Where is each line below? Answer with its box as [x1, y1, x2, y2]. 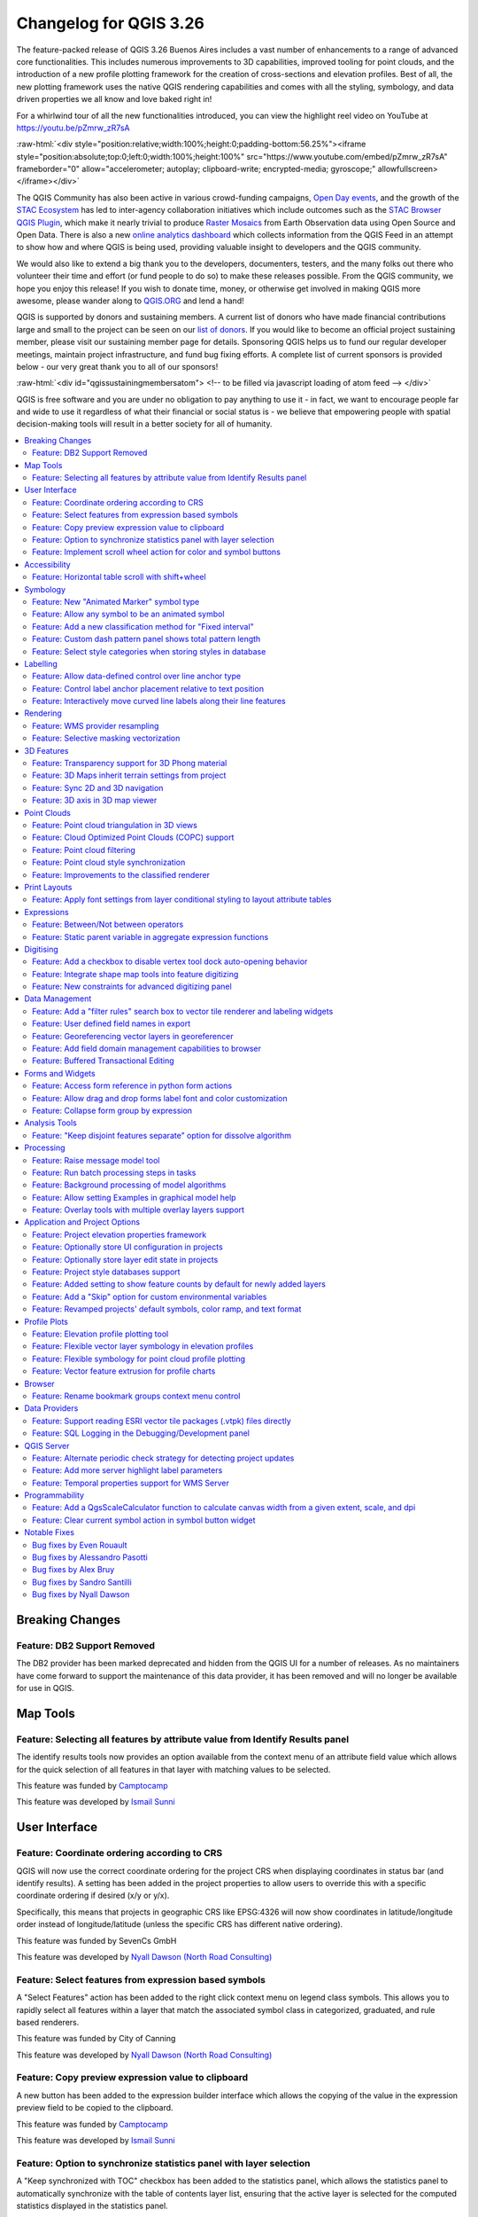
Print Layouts [24, 881, 73, 892]
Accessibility [24, 559, 71, 569]
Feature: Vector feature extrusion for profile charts [32, 1366, 216, 1376]
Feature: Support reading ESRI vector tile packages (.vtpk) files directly [32, 1415, 291, 1426]
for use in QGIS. [16, 1683, 74, 1694]
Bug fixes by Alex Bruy [32, 1564, 115, 1575]
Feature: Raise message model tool [32, 1155, 160, 1165]
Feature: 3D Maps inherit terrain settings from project [32, 770, 227, 780]
